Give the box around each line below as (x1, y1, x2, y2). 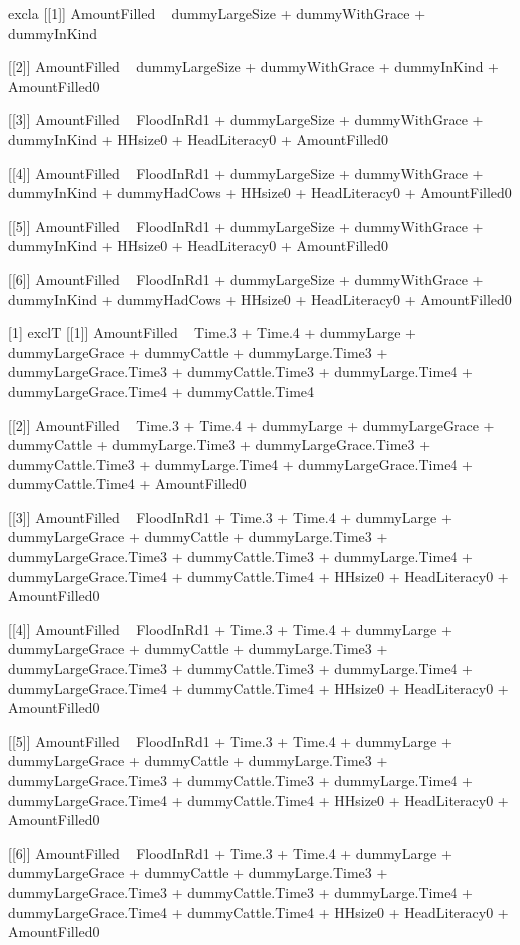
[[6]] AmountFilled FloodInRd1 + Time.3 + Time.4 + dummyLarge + (8, 842, 452, 863)
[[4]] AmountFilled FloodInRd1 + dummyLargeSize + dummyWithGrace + (8, 162, 484, 183)
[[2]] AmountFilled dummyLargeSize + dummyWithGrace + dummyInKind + (8, 56, 499, 77)
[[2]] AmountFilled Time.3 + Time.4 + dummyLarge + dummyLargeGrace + (8, 414, 495, 435)
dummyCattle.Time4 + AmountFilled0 (8, 473, 247, 494)
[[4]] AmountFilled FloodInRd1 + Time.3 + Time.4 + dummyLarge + (8, 618, 452, 639)
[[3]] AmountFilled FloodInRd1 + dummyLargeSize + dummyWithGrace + (8, 109, 484, 130)
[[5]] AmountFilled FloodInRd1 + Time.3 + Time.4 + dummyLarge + (8, 730, 452, 751)
